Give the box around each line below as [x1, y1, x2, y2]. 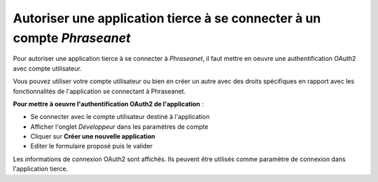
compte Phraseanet [13, 30, 131, 45]
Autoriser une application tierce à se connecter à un [13, 10, 321, 26]
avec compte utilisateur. [13, 64, 82, 73]
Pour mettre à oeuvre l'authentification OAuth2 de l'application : [13, 99, 204, 108]
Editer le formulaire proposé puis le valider [30, 142, 153, 150]
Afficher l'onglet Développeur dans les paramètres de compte [30, 122, 209, 131]
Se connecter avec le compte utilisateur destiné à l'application [30, 113, 210, 121]
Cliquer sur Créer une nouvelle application [30, 132, 155, 141]
